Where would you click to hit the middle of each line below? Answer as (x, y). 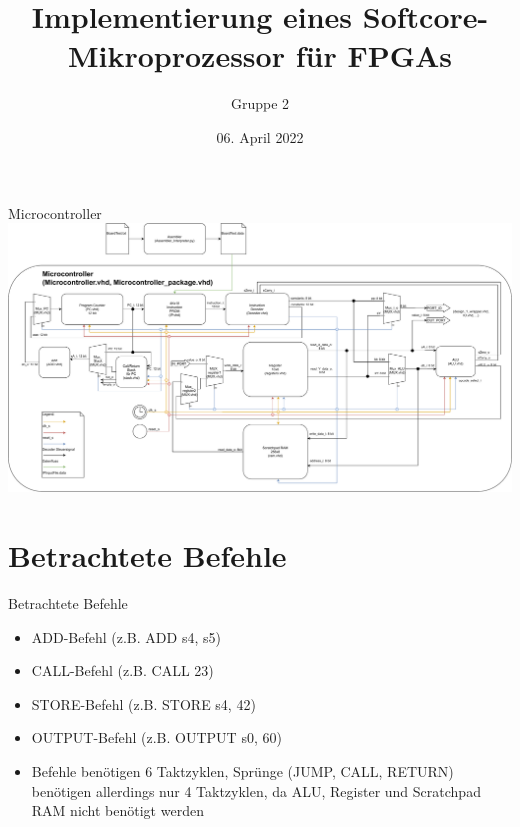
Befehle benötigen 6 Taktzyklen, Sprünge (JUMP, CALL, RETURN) (242, 771)
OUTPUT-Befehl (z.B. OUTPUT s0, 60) (156, 737)
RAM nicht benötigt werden (117, 810)
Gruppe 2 (260, 103)
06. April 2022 (260, 136)
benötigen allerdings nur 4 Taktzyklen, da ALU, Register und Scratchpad (256, 790)
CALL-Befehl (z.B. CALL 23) (122, 670)
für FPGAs (374, 55)
